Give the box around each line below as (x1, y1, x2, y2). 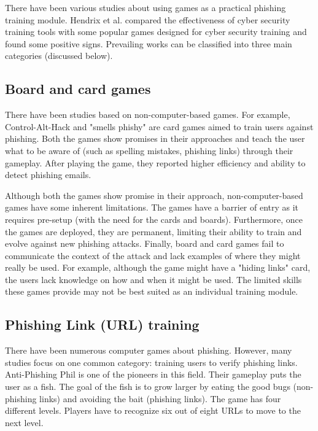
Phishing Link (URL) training (5, 315, 200, 334)
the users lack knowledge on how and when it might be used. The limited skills (5, 273, 302, 285)
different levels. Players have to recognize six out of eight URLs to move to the (5, 404, 301, 417)
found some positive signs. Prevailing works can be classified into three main (5, 37, 292, 50)
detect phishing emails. (5, 168, 91, 181)
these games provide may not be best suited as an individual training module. (5, 285, 298, 298)
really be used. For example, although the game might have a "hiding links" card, (5, 261, 311, 274)
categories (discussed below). (5, 49, 113, 62)
